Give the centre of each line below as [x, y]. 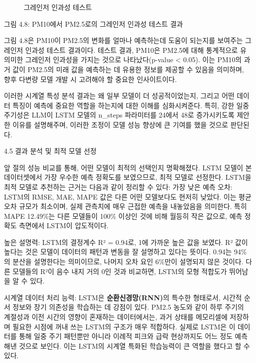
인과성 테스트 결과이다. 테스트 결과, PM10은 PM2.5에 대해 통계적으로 [132, 50]
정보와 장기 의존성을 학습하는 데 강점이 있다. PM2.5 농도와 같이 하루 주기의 [128, 307]
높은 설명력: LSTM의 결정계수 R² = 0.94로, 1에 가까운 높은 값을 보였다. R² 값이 [126, 242]
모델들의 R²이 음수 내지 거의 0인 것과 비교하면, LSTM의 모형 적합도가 [120, 271]
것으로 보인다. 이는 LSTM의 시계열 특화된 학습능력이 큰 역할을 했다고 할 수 [134, 345]
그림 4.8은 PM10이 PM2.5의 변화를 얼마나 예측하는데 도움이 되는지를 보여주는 [124, 40]
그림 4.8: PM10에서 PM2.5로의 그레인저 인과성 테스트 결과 [93, 23]
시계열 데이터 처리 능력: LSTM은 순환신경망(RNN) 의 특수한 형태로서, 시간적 [123, 297]
